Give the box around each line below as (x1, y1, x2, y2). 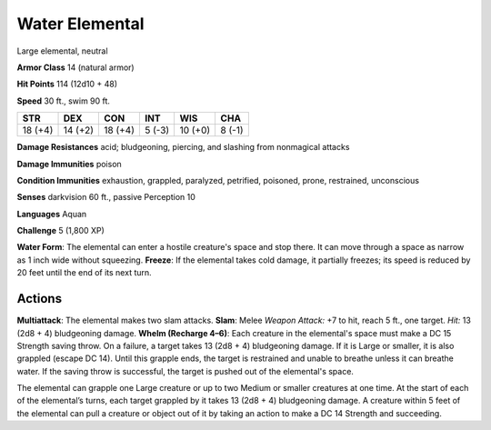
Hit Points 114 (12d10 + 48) (16, 78, 118, 90)
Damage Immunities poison (16, 158, 122, 169)
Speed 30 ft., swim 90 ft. (16, 95, 111, 106)
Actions (16, 291, 63, 306)
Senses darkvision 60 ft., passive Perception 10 (16, 192, 195, 203)
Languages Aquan (16, 208, 87, 219)
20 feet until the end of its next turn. (16, 267, 152, 278)
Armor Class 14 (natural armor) (16, 62, 135, 73)
